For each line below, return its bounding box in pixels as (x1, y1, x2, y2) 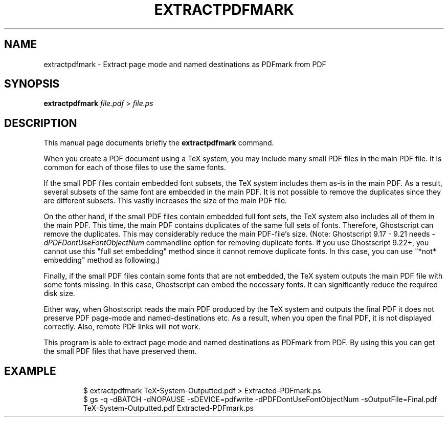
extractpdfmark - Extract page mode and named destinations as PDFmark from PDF (43, 59, 326, 69)
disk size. (43, 289, 75, 298)
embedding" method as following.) (43, 256, 160, 265)
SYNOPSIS (4, 77, 60, 91)
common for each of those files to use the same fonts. (43, 163, 226, 172)
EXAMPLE (4, 364, 56, 377)
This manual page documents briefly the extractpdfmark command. (43, 138, 274, 148)
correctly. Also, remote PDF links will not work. (43, 322, 200, 331)
